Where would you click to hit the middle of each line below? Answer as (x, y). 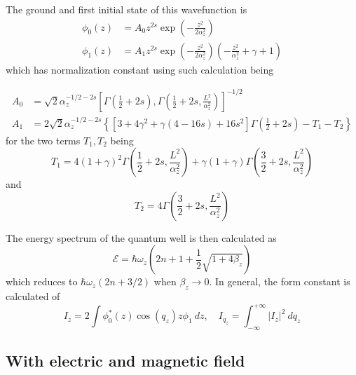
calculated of (33, 296)
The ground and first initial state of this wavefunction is (126, 9)
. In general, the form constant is (280, 281)
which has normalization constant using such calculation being (140, 69)
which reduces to (42, 281)
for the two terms (43, 140)
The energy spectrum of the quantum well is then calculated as (141, 237)
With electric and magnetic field (125, 361)
